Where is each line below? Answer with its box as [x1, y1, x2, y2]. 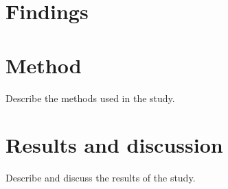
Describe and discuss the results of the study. [5, 171, 196, 185]
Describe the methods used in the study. [5, 90, 175, 105]
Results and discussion [5, 131, 223, 159]
